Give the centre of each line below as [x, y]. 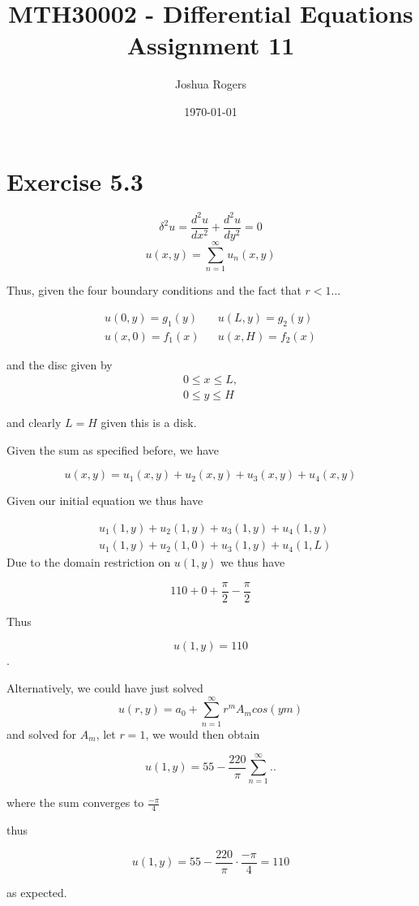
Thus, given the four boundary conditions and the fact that [154, 290]
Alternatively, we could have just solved [105, 687]
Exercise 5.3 [75, 181]
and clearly [34, 423]
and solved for [42, 733]
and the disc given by [60, 364]
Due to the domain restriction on [89, 562]
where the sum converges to [75, 802]
